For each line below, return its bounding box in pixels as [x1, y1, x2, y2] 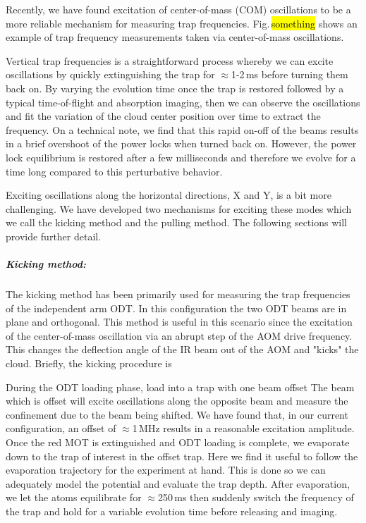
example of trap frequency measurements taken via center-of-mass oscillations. [6, 30, 344, 44]
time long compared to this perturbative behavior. [6, 164, 223, 178]
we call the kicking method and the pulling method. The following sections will [6, 215, 347, 230]
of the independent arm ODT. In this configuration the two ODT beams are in [6, 300, 347, 315]
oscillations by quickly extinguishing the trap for [6, 67, 215, 82]
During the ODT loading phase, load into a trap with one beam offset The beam [6, 379, 355, 394]
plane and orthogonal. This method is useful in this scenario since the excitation [6, 314, 353, 329]
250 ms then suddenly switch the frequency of [157, 490, 354, 505]
